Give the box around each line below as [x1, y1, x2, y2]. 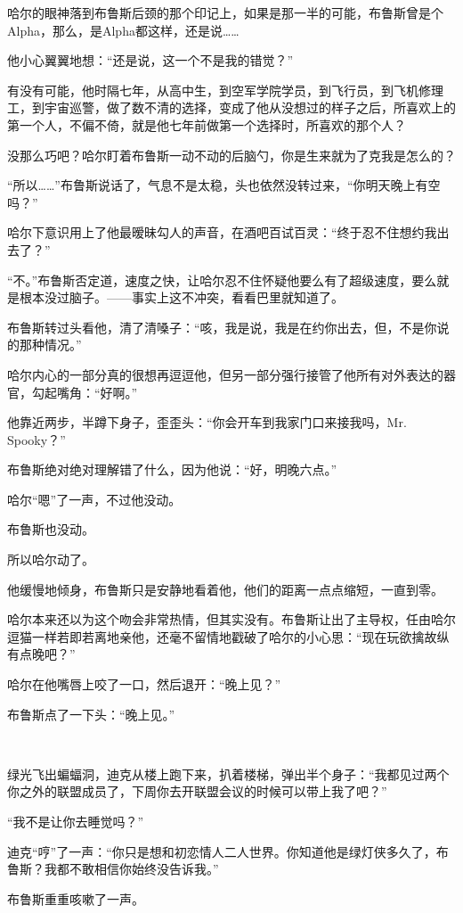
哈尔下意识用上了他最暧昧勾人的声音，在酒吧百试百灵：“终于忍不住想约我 [7, 223, 437, 242]
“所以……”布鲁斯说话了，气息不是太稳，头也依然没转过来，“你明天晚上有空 [7, 176, 441, 194]
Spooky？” [7, 430, 66, 448]
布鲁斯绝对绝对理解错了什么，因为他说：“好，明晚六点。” [7, 460, 337, 479]
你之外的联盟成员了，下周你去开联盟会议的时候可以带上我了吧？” [7, 782, 387, 801]
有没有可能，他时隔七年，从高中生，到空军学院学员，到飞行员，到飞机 [7, 80, 418, 99]
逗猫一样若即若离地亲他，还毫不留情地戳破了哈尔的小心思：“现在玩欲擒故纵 [7, 627, 450, 646]
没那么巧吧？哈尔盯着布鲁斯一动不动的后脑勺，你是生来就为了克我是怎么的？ [7, 145, 456, 164]
